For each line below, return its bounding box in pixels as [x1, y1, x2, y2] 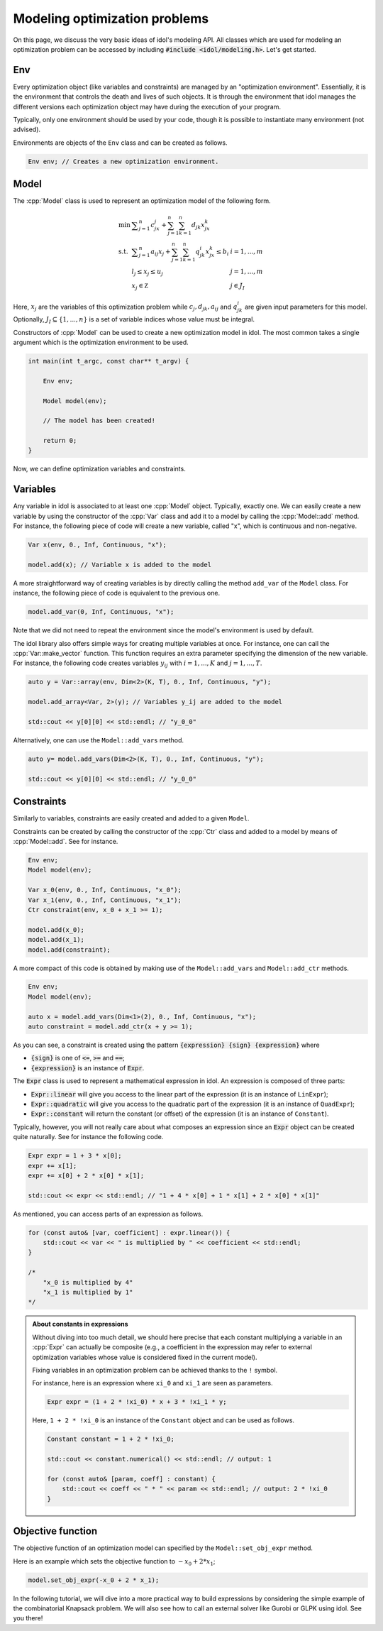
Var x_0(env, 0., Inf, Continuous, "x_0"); [28, 886, 182, 894]
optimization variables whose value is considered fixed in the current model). [32, 1353, 257, 1361]
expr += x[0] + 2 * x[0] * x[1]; [28, 1171, 145, 1180]
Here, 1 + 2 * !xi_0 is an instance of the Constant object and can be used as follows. [32, 1416, 294, 1424]
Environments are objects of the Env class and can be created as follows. [13, 138, 228, 147]
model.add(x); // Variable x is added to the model [28, 561, 212, 569]
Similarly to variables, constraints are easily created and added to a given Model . [13, 814, 250, 823]
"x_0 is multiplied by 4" [43, 1278, 133, 1286]
